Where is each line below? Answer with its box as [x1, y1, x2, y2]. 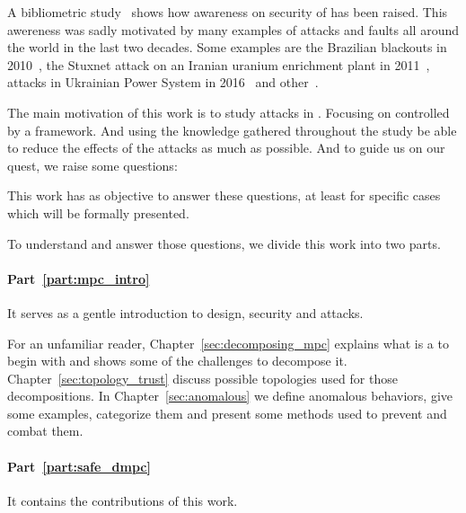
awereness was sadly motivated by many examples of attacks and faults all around [7, 20, 460, 39]
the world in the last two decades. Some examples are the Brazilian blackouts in [7, 38, 447, 57]
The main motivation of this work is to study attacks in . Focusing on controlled [7, 102, 450, 121]
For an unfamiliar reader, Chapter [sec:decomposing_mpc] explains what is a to [7, 333, 449, 352]
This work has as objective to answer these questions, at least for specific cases [7, 186, 441, 205]
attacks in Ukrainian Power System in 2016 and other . [7, 73, 319, 92]
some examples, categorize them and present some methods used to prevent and [7, 403, 447, 422]
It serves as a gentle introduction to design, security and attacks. [7, 303, 364, 322]
